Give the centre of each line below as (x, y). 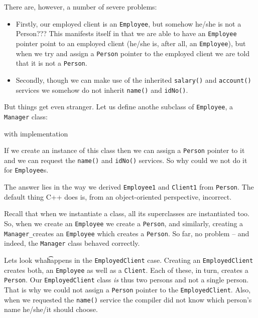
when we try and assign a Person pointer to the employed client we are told (133, 53)
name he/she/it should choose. (51, 309)
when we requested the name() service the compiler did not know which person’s (128, 299)
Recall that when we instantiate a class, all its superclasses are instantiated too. (127, 213)
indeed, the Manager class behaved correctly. (72, 243)
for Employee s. (26, 170)
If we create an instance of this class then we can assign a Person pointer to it (124, 150)
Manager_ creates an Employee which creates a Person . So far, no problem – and (127, 233)
